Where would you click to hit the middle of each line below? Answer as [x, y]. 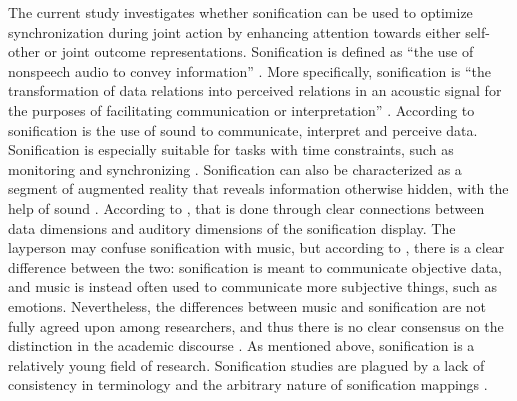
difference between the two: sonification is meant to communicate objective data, [255, 266]
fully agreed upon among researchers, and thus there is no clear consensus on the [256, 325]
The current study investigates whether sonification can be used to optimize [240, 12]
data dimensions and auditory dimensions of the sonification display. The [232, 227]
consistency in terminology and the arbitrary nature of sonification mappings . [248, 384]
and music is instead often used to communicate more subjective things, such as [253, 286]
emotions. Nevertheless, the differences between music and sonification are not [247, 305]
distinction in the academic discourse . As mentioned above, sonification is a [241, 345]
